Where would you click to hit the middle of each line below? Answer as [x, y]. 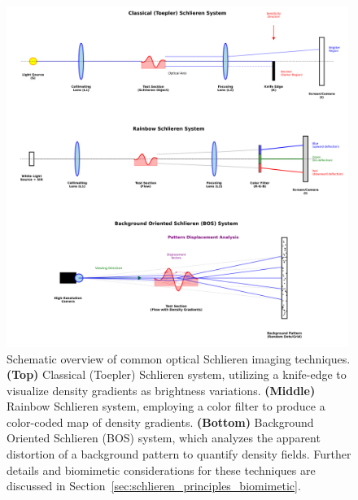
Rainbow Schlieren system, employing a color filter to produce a [166, 406]
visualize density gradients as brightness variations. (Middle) [161, 390]
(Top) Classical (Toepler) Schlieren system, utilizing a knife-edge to [177, 374]
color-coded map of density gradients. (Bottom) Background [160, 422]
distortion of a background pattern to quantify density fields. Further [179, 454]
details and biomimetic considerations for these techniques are [161, 470]
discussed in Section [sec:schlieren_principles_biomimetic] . [154, 486]
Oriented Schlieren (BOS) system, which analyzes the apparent [164, 438]
